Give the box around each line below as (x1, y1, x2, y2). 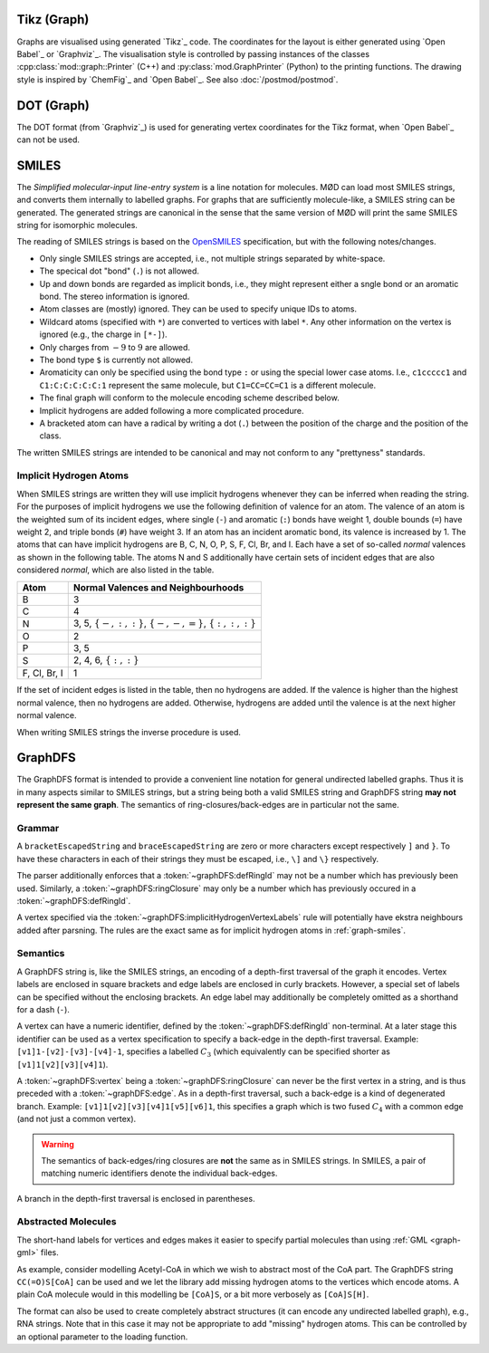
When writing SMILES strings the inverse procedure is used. (16, 726, 242, 737)
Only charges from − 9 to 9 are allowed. (39, 341, 190, 352)
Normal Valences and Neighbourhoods (72, 581, 244, 593)
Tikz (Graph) (16, 12, 90, 27)
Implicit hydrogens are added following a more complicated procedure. (39, 405, 304, 416)
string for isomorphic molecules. (16, 220, 138, 231)
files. (40, 1247, 59, 1258)
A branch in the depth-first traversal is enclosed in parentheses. (16, 1193, 255, 1204)
